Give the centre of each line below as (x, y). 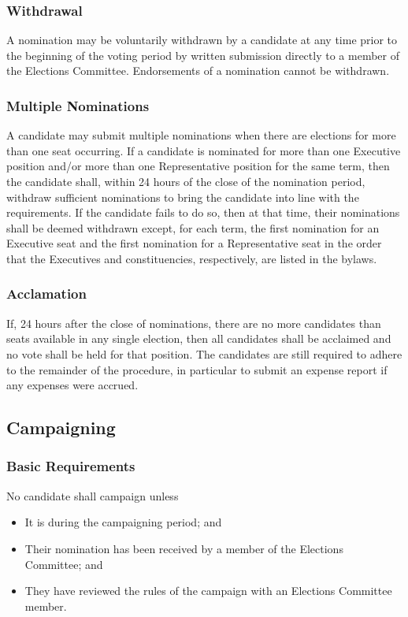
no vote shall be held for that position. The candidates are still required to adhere (204, 353)
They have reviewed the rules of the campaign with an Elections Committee (208, 591)
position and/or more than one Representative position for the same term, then (198, 166)
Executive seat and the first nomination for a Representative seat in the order (194, 243)
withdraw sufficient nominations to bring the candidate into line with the (183, 197)
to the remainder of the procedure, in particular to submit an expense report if (197, 369)
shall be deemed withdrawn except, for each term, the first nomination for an (193, 227)
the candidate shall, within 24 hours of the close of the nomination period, (186, 181)
